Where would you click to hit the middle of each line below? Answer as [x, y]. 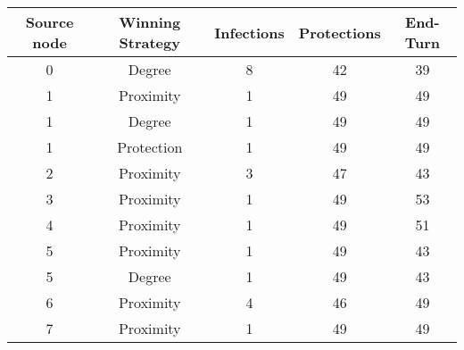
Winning [150, 22]
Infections [249, 32]
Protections [340, 32]
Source [50, 22]
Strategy [149, 42]
